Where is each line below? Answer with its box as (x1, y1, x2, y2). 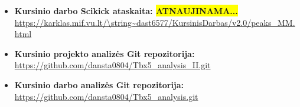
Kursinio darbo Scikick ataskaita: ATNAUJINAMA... (14, 5, 238, 16)
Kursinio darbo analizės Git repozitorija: (14, 78, 184, 91)
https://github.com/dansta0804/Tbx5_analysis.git (14, 90, 198, 102)
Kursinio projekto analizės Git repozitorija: (14, 47, 195, 59)
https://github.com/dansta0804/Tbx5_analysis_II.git (14, 59, 211, 71)
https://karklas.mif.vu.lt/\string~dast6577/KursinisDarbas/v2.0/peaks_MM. (14, 16, 295, 28)
